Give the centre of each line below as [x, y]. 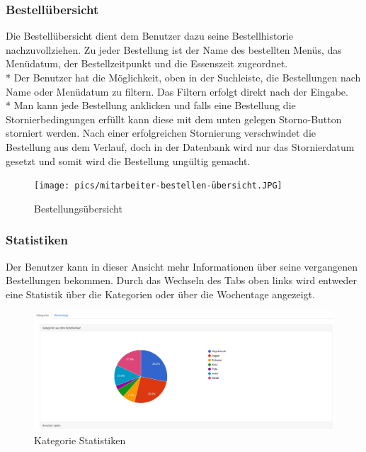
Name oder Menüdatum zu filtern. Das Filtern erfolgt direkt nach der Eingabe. [177, 91]
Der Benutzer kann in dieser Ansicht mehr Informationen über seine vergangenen [182, 266]
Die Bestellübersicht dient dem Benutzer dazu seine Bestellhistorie [150, 36]
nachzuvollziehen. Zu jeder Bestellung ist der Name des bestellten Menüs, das [174, 49]
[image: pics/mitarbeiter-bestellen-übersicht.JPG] [158, 186]
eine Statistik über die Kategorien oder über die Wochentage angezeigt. [160, 294]
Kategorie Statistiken [80, 440]
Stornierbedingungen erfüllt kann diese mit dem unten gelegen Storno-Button [174, 119]
